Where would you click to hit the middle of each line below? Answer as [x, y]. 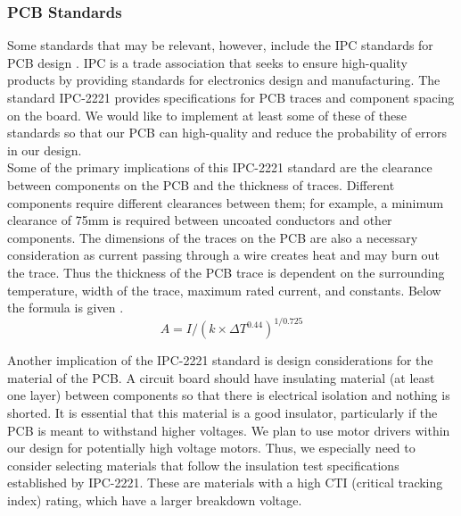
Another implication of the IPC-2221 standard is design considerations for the [220, 360]
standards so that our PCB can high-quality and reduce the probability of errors [227, 133]
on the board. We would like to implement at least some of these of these [207, 115]
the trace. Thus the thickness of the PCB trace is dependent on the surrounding [226, 272]
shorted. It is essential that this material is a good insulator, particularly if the [222, 412]
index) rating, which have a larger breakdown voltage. [155, 499]
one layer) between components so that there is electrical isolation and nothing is [229, 395]
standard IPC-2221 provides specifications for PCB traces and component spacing [231, 97]
